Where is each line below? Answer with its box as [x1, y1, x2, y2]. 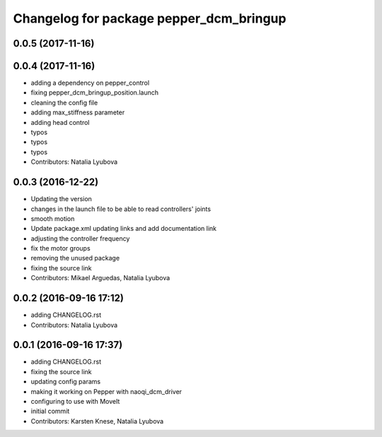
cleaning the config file [30, 98, 98, 107]
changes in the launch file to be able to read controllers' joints [30, 205, 212, 213]
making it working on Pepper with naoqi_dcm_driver [30, 387, 183, 395]
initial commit [30, 407, 70, 416]
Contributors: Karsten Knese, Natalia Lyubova [30, 417, 164, 425]
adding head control [30, 118, 90, 126]
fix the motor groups [30, 244, 91, 253]
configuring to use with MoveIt [30, 397, 120, 405]
